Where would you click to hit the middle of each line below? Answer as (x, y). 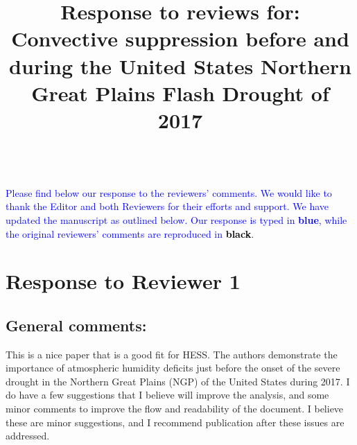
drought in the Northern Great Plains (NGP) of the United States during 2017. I (178, 381)
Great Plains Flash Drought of (180, 93)
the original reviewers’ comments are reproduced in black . (130, 233)
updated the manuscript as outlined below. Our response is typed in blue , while (176, 219)
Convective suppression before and (180, 38)
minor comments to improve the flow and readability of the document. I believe (175, 409)
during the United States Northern (180, 66)
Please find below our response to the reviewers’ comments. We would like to (169, 192)
